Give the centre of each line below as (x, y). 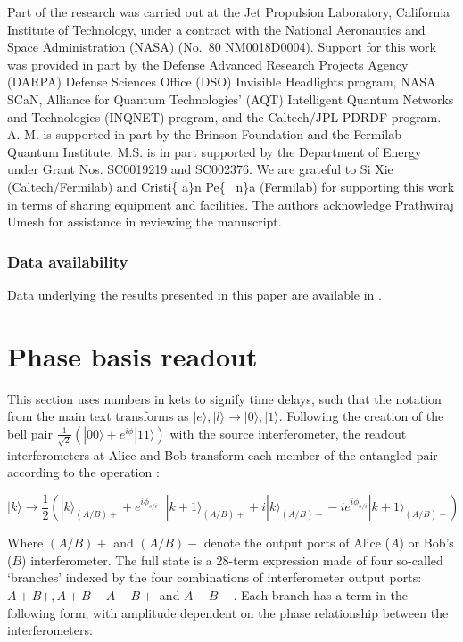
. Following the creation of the (361, 416)
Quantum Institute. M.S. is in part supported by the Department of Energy (215, 151)
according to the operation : (83, 472)
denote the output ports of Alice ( (297, 543)
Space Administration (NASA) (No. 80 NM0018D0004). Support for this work (222, 47)
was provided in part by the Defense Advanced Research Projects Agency (208, 64)
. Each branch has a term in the (321, 594)
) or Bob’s (426, 543)
